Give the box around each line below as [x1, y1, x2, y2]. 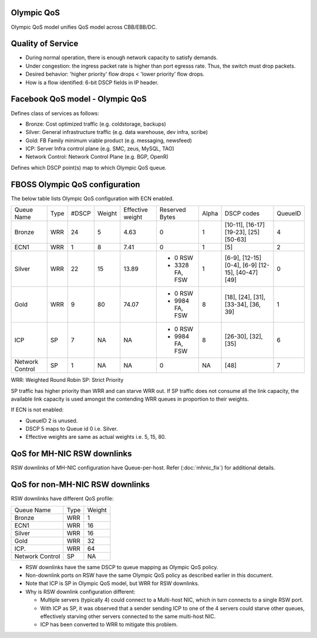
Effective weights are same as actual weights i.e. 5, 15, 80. [25, 434, 167, 441]
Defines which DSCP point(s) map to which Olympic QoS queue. [11, 164, 167, 171]
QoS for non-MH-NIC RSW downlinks [11, 479, 150, 490]
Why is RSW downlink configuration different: [25, 588, 136, 595]
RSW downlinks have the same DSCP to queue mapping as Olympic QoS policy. [25, 563, 218, 570]
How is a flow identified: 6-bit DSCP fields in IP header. [25, 79, 158, 86]
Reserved [159, 206, 186, 214]
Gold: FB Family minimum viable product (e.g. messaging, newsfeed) [25, 137, 192, 144]
